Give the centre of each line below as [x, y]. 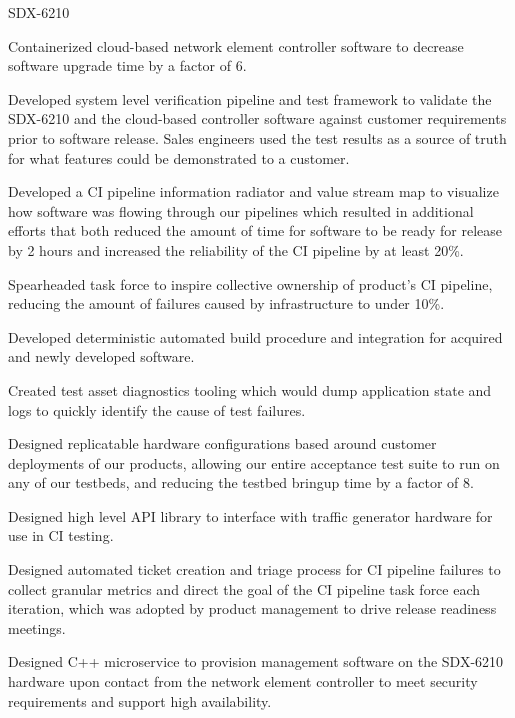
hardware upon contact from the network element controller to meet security [243, 681]
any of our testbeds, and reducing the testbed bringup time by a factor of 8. [241, 482]
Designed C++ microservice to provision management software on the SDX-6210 [256, 661]
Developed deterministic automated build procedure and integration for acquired [255, 336]
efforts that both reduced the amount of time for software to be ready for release [255, 230]
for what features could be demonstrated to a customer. [179, 157]
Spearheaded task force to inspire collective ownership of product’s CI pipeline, [250, 283]
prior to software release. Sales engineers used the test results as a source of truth [257, 137]
